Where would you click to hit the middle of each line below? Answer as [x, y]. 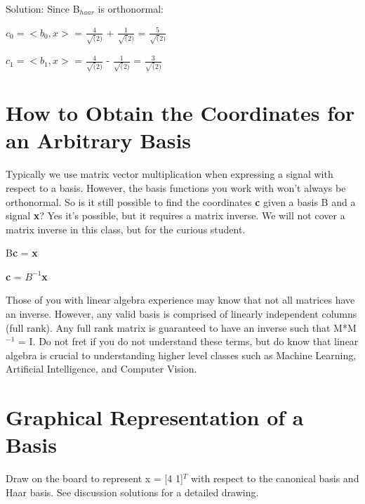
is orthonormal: [131, 8]
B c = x [22, 253]
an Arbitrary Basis [99, 140]
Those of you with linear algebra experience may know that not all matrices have [180, 300]
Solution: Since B [43, 8]
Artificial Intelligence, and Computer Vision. [101, 369]
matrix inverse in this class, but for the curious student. [126, 229]
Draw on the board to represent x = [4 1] [94, 478]
